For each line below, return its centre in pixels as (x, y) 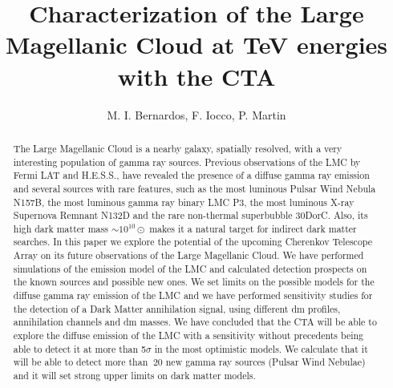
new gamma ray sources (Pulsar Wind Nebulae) (265, 362)
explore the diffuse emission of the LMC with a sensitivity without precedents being (188, 335)
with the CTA (196, 76)
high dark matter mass (61, 228)
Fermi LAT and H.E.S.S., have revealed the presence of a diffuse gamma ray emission (191, 175)
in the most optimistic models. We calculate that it (261, 348)
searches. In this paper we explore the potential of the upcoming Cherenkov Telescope (193, 242)
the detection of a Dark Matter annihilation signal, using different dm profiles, (177, 308)
